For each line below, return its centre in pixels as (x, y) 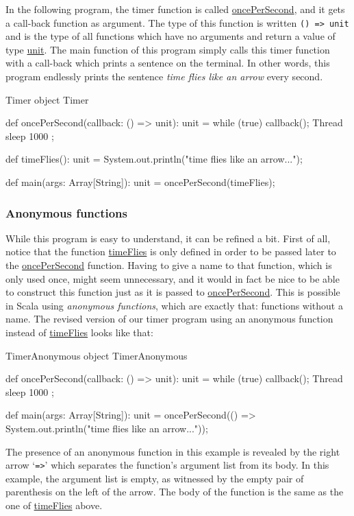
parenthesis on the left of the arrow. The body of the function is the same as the (175, 492)
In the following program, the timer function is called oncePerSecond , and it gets (175, 9)
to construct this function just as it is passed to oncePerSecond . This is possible (173, 292)
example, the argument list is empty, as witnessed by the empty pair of (155, 478)
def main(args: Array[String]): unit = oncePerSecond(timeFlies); (140, 182)
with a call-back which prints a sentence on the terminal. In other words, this (168, 63)
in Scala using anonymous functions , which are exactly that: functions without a (174, 305)
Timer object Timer (47, 99)
